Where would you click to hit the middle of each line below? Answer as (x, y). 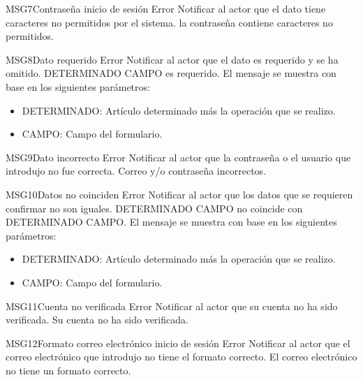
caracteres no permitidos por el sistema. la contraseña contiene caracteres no (169, 22)
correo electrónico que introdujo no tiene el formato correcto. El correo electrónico (181, 357)
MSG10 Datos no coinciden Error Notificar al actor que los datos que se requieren (179, 194)
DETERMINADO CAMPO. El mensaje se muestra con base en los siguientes (171, 222)
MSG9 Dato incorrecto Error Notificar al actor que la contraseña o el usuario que (178, 157)
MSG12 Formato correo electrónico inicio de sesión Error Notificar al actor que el (178, 343)
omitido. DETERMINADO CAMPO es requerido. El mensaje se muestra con (171, 73)
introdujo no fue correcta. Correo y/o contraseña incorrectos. (136, 171)
